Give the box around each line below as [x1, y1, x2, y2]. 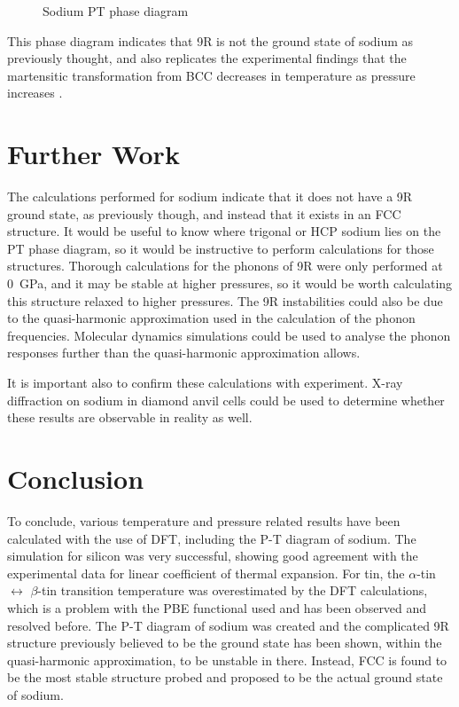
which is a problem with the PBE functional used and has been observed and [7, 598, 427, 617]
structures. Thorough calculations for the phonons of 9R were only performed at [7, 256, 443, 275]
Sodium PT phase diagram [43, 2, 189, 20]
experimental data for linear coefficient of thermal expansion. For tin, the [7, 563, 405, 582]
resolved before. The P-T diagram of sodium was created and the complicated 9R [7, 616, 449, 634]
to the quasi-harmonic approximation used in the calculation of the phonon [7, 309, 416, 327]
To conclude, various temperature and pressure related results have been [7, 511, 401, 530]
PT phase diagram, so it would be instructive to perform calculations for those [7, 239, 434, 257]
